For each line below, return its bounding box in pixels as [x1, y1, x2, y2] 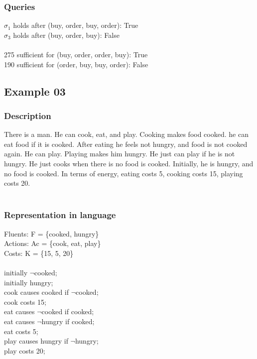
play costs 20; [4, 345, 45, 356]
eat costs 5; [4, 326, 38, 336]
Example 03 [4, 83, 66, 99]
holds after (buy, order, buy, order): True [13, 20, 138, 30]
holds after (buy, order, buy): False [13, 29, 120, 40]
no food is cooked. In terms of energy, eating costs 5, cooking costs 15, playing [4, 168, 243, 178]
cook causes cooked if [4, 287, 69, 297]
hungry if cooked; [41, 316, 95, 326]
